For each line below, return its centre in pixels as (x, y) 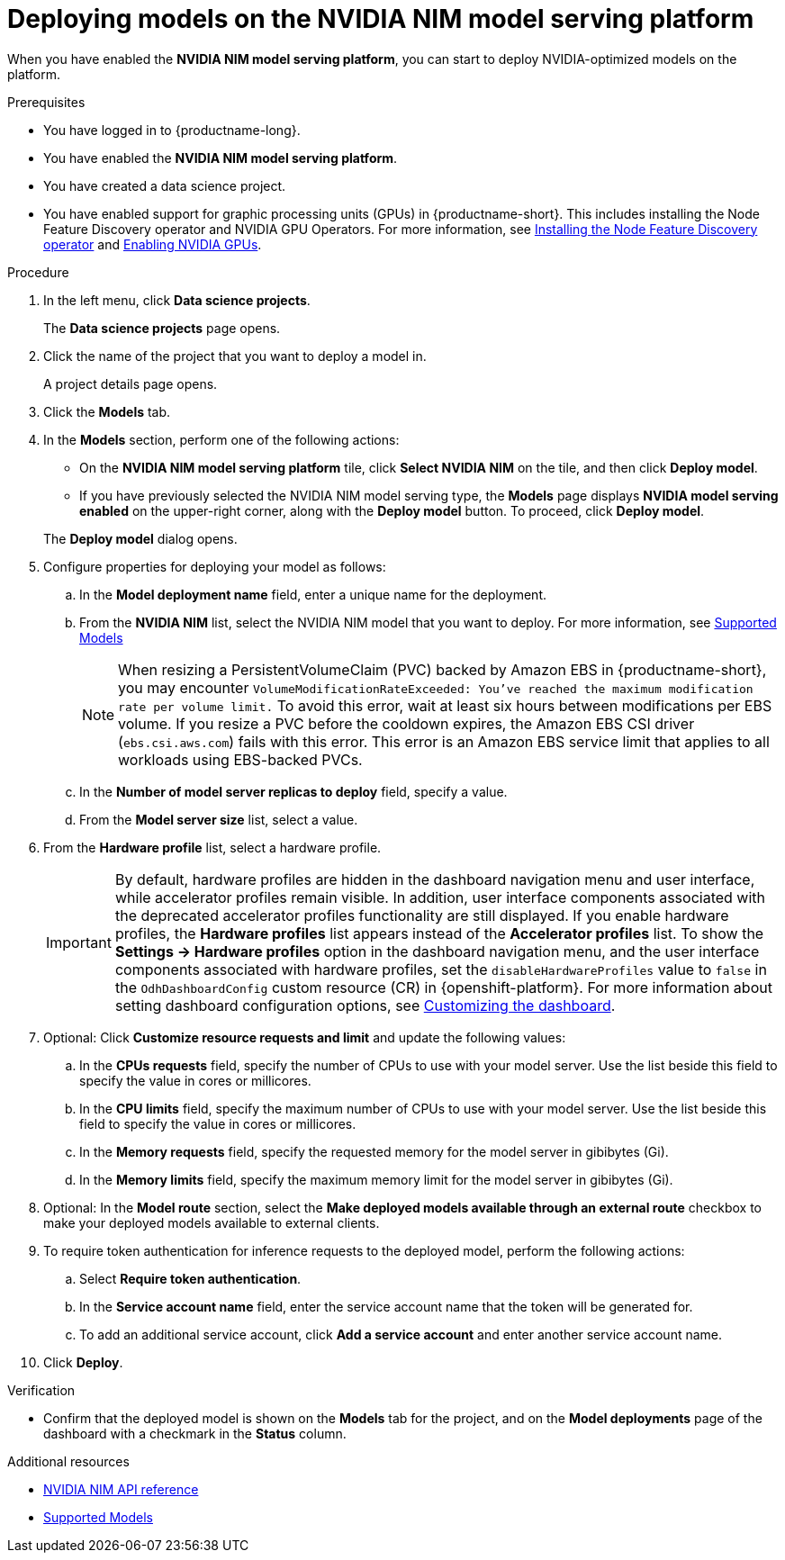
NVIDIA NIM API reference (121, 1489)
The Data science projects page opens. (162, 328)
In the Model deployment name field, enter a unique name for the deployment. (313, 594)
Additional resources (68, 1461)
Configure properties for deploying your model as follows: (215, 566)
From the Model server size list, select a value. (219, 819)
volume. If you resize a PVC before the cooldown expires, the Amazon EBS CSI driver (406, 723)
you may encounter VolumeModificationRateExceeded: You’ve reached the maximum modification (436, 687)
